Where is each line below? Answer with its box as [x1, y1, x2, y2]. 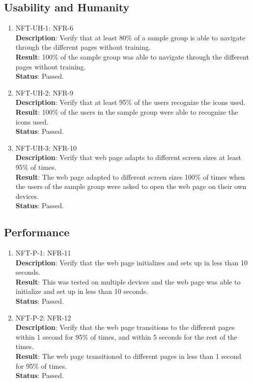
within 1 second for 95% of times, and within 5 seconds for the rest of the [15, 331, 237, 342]
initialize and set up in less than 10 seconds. [15, 286, 148, 296]
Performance [4, 224, 70, 240]
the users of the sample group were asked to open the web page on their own [15, 181, 247, 191]
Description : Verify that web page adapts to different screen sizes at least [15, 152, 241, 162]
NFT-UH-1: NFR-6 [15, 23, 74, 33]
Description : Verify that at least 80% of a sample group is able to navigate [15, 32, 246, 42]
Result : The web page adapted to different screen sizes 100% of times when [15, 171, 245, 182]
